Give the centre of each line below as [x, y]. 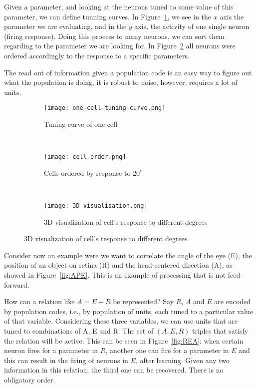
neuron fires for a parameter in [51, 350]
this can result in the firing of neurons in [66, 360]
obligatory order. [30, 380]
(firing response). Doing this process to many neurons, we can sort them [114, 36]
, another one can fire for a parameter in [167, 350]
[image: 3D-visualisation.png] [96, 206]
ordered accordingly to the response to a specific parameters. [97, 55]
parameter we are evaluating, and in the [65, 26]
